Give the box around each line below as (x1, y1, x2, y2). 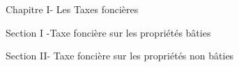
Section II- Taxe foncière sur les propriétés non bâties (6, 48, 234, 63)
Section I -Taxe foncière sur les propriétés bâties (6, 25, 211, 39)
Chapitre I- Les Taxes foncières (6, 2, 139, 16)
